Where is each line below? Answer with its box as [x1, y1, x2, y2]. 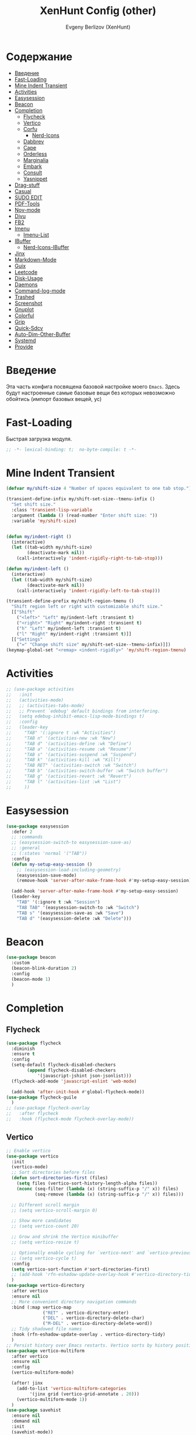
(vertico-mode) [11, 1164, 48, 1170]
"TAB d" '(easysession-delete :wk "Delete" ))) [16, 915, 132, 921]
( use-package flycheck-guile [6, 1094, 77, 1100]
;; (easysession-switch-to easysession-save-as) [11, 840, 132, 846]
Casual [14, 187, 32, 194]
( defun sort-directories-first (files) [11, 1175, 108, 1181]
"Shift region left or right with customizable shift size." [11, 604, 163, 610]
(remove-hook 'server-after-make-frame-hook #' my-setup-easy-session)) [16, 878, 194, 884]
